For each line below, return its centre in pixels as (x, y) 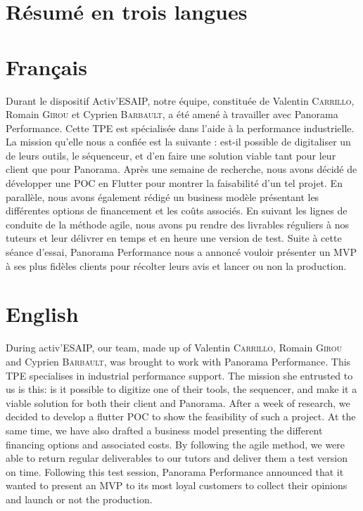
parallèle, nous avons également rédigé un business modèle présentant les (163, 196)
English (42, 314)
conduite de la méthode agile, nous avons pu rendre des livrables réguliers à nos (177, 224)
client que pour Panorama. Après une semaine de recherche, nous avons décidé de (181, 169)
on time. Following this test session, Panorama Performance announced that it (175, 471)
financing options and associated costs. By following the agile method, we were (176, 444)
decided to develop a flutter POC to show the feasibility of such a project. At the (181, 416)
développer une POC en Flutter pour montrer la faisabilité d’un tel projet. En (174, 183)
